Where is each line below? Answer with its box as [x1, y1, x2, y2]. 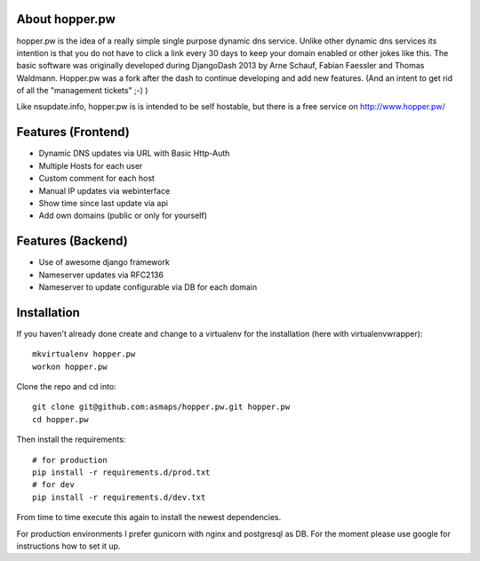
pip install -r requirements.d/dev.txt [32, 492, 206, 502]
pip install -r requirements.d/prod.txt [32, 468, 211, 477]
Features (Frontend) [16, 124, 131, 140]
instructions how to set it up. [16, 541, 121, 551]
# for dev [32, 480, 75, 490]
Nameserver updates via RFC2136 [38, 269, 164, 280]
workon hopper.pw [32, 361, 108, 372]
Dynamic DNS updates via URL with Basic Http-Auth [38, 148, 230, 159]
